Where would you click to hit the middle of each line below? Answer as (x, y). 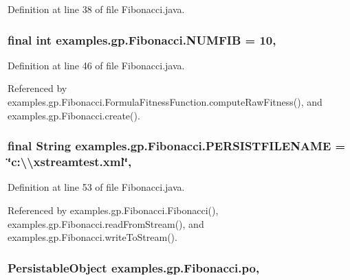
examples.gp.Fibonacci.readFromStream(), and (106, 223)
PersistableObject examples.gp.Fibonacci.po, (134, 267)
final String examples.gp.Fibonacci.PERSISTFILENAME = (177, 146)
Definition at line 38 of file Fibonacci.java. (96, 9)
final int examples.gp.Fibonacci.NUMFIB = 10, (142, 39)
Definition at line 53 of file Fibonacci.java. (96, 187)
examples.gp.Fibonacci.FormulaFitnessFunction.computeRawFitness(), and (165, 102)
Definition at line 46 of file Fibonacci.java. (96, 65)
